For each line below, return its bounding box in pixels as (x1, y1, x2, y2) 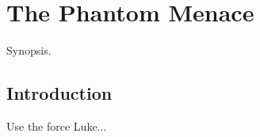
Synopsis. (6, 42, 52, 59)
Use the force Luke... (6, 117, 107, 134)
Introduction (6, 81, 113, 105)
